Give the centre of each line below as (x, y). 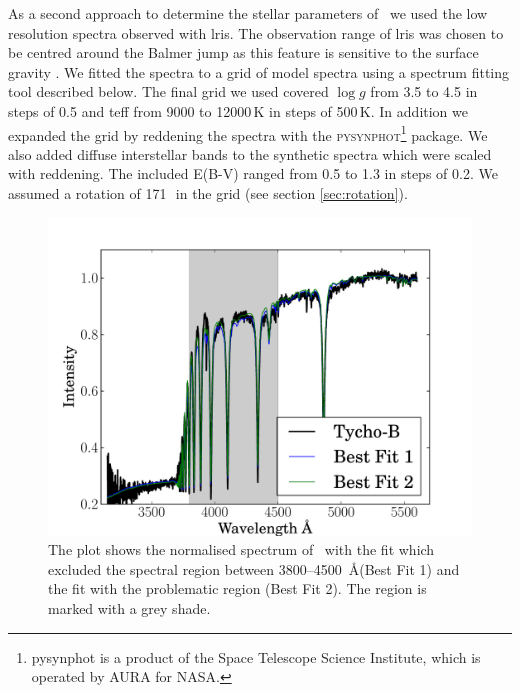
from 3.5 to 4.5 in (424, 91)
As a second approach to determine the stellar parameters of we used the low (248, 13)
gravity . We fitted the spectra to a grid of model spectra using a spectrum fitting (259, 71)
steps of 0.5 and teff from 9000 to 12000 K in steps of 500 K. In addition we (238, 110)
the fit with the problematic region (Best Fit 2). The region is (237, 588)
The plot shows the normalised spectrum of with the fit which (241, 549)
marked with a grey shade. (129, 607)
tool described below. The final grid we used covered (168, 91)
